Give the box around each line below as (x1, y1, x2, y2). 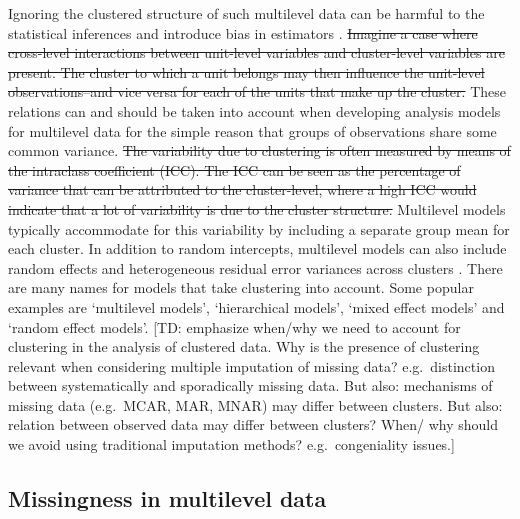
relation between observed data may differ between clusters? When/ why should (8, 414, 499, 435)
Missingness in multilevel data (8, 483, 327, 514)
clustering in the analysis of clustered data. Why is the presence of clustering (8, 336, 480, 357)
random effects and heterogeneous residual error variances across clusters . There (8, 257, 503, 278)
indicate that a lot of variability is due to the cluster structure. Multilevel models (8, 198, 506, 219)
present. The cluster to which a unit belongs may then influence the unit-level (8, 61, 485, 82)
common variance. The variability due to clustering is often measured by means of (8, 140, 511, 161)
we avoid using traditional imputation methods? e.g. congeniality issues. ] (8, 434, 455, 455)
